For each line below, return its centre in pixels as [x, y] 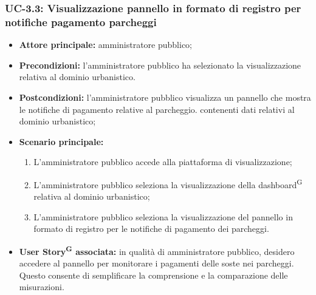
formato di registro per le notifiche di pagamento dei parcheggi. [151, 229]
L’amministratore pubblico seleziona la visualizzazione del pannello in [163, 216]
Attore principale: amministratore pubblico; [105, 45]
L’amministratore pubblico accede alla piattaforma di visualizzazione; [163, 162]
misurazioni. [42, 287]
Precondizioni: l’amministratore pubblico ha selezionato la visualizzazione [160, 65]
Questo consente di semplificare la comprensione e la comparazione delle [153, 275]
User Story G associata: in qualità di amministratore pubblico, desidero [157, 250]
